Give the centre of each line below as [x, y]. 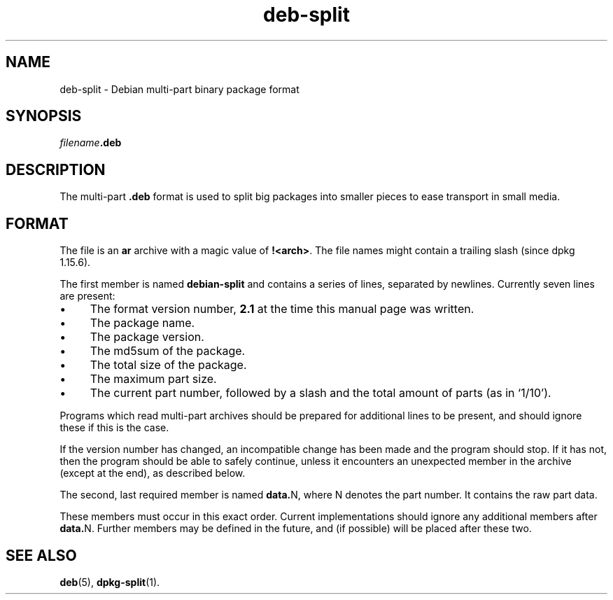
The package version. [147, 337]
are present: [87, 296]
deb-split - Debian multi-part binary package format [179, 89]
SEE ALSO [41, 555]
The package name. [142, 323]
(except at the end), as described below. [153, 473]
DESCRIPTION [56, 169]
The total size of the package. [168, 365]
